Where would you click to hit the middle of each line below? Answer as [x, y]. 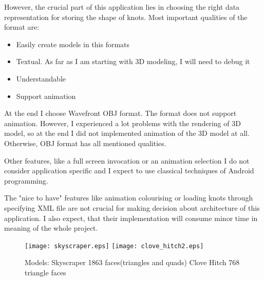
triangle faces [45, 272]
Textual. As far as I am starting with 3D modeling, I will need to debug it [133, 61]
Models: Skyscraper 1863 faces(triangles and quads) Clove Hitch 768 [132, 262]
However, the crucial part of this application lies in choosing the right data [122, 7]
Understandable [41, 78]
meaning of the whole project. [51, 228]
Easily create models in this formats [73, 44]
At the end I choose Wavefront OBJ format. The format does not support [120, 113]
